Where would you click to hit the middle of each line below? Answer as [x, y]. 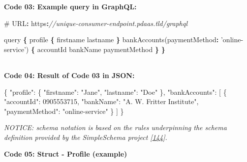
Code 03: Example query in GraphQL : [70, 6]
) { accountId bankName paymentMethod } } [95, 49]
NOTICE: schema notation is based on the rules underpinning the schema [115, 127]
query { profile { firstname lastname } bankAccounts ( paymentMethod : [111, 40]
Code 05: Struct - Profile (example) [66, 153]
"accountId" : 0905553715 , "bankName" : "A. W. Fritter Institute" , [101, 101]
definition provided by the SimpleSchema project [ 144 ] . [86, 137]
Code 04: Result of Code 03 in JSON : [69, 75]
